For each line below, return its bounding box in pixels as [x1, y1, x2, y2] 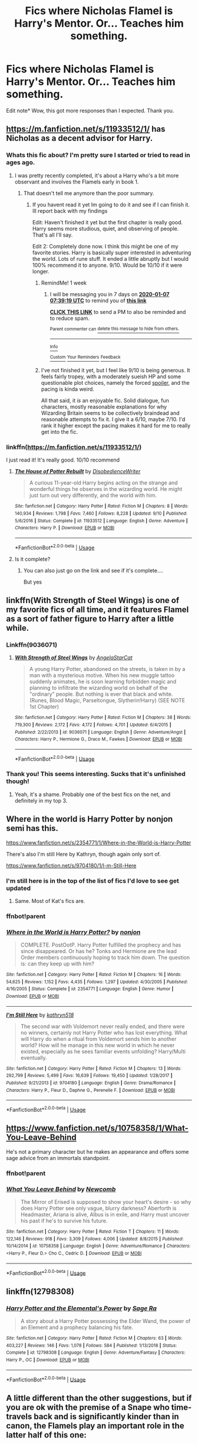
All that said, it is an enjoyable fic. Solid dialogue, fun [41, 397, 169, 404]
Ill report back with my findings [32, 207, 108, 214]
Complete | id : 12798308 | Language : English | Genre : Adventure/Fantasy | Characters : [6, 1350, 186, 1355]
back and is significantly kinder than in [33, 1412, 179, 1422]
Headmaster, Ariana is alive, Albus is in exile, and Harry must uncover [20, 1211, 190, 1218]
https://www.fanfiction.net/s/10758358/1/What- [6, 1123, 189, 1134]
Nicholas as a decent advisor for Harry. [6, 133, 153, 143]
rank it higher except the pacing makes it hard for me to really [41, 422, 191, 429]
